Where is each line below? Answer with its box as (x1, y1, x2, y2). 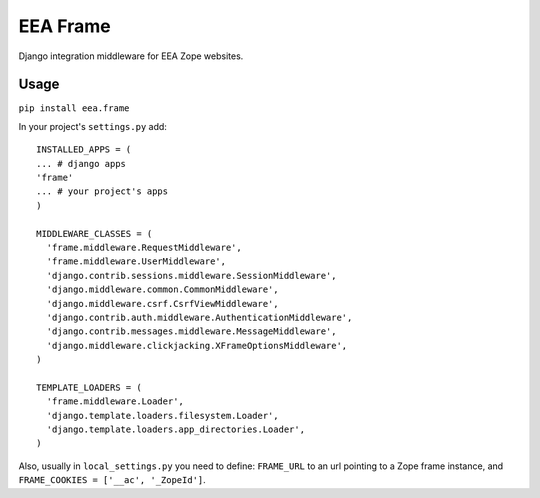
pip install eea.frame (18, 103, 130, 114)
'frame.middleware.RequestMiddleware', (46, 241, 242, 253)
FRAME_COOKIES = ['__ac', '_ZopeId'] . (18, 474, 207, 486)
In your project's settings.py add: (18, 120, 167, 132)
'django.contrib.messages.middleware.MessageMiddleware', (46, 326, 337, 337)
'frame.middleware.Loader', (46, 396, 185, 407)
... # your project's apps (36, 186, 169, 197)
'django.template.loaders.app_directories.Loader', (46, 424, 305, 435)
